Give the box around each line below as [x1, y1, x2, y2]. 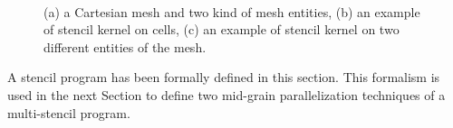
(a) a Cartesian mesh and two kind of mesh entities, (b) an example [43, 2, 420, 21]
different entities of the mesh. [43, 37, 207, 56]
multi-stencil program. [7, 103, 130, 122]
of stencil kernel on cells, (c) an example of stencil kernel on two [43, 20, 400, 39]
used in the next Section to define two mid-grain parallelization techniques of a [7, 85, 446, 104]
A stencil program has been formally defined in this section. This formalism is [7, 68, 440, 87]
